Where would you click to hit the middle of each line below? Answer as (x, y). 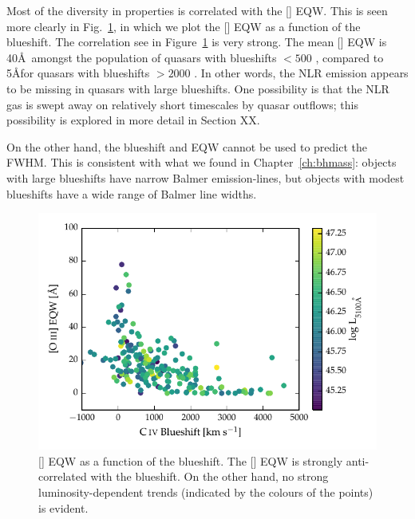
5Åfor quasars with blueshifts (78, 73)
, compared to (350, 57)
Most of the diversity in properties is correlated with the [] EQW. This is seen (197, 10)
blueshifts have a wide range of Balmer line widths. (132, 193)
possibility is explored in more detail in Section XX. (133, 120)
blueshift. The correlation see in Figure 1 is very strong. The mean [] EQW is (197, 42)
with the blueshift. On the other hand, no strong (209, 476)
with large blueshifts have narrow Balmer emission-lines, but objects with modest (206, 177)
